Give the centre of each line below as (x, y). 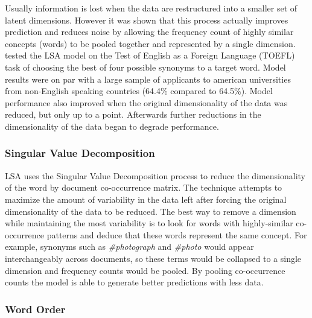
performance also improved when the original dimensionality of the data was (146, 102)
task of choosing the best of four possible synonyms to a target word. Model (145, 67)
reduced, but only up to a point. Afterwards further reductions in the (133, 114)
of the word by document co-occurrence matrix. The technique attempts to (144, 187)
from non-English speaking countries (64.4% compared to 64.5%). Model (139, 91)
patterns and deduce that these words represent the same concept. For (177, 234)
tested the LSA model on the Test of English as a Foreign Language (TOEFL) (150, 55)
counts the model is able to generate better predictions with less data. (134, 282)
